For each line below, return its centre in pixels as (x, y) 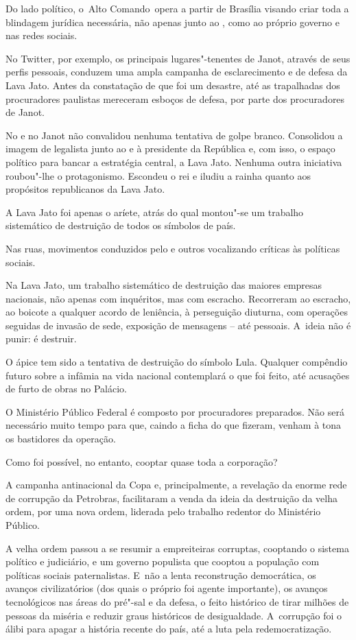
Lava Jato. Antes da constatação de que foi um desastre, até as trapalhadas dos (173, 85)
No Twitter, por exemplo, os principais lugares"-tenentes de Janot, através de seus (178, 58)
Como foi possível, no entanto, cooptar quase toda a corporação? (142, 461)
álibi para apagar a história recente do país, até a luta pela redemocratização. (169, 629)
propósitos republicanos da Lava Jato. (85, 189)
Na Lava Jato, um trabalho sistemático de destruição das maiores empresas (164, 285)
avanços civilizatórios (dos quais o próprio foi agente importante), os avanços (167, 588)
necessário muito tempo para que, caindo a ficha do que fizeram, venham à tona (174, 425)
